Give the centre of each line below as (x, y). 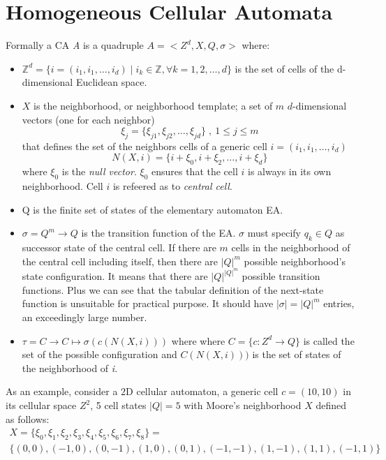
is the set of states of (297, 354)
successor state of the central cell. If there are (119, 247)
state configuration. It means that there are (115, 276)
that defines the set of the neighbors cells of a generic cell (144, 146)
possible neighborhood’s (295, 261)
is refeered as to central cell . (172, 186)
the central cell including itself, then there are (120, 261)
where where (198, 340)
